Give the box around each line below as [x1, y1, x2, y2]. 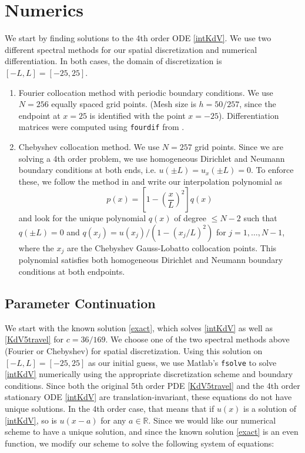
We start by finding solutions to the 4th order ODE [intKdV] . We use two [5, 32, 272, 44]
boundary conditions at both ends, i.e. [18, 164, 156, 176]
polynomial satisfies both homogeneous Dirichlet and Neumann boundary [18, 254, 283, 266]
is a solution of [243, 402, 297, 414]
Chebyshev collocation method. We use [18, 140, 160, 152]
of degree [174, 212, 207, 224]
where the [18, 241, 54, 254]
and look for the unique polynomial [18, 212, 146, 224]
